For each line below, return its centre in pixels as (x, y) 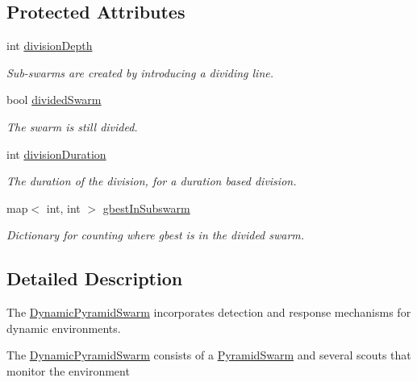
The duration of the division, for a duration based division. (152, 181)
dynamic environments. (64, 328)
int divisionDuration (56, 154)
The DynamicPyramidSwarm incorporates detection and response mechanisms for (209, 312)
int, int (63, 208)
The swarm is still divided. (72, 126)
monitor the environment (68, 370)
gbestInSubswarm (146, 208)
